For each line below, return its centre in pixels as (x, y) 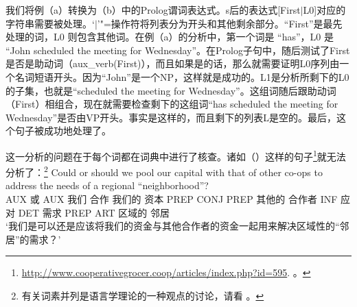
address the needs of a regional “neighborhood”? (107, 185)
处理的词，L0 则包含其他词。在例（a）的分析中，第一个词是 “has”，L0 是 (170, 37)
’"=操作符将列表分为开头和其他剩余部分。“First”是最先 (220, 23)
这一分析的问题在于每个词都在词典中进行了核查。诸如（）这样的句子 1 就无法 (176, 155)
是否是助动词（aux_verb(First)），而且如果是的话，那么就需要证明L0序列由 (173, 63)
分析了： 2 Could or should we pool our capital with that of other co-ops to (164, 171)
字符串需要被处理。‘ (50, 23)
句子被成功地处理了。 (63, 131)
